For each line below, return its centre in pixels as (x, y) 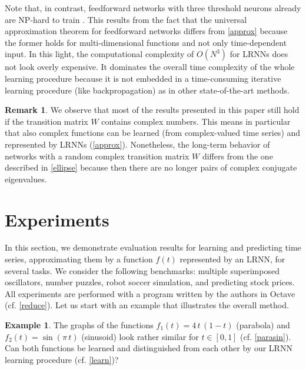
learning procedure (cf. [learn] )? (62, 359)
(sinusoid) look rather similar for (140, 336)
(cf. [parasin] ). (266, 336)
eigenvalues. (26, 179)
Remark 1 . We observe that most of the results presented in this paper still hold (152, 110)
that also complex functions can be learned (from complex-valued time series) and (153, 133)
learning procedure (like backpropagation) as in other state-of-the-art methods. (147, 90)
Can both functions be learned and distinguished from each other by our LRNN (149, 348)
